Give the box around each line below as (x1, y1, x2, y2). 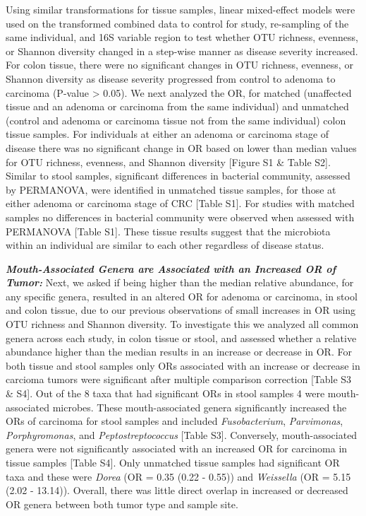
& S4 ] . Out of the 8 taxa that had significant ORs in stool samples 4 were (6, 386, 325, 401)
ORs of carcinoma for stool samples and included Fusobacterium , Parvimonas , (6, 414, 343, 428)
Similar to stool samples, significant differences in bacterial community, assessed (6, 168, 350, 183)
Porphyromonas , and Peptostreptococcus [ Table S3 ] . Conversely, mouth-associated (6, 427, 358, 442)
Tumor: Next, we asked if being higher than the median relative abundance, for (6, 275, 354, 290)
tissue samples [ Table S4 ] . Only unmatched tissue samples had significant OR (6, 455, 340, 469)
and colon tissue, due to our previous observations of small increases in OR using (6, 303, 356, 317)
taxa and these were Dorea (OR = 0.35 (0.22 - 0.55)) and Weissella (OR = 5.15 (6, 469, 351, 483)
